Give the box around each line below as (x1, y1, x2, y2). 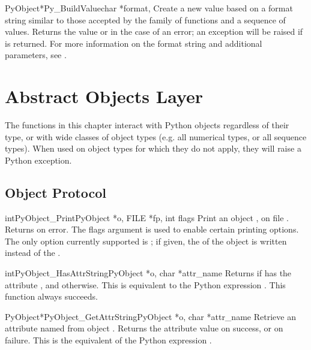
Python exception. (5, 153, 72, 166)
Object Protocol (5, 183, 107, 201)
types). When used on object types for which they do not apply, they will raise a (5, 142, 301, 155)
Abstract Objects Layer (5, 84, 204, 108)
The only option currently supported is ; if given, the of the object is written (5, 234, 287, 247)
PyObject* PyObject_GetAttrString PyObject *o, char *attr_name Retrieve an (5, 310, 296, 322)
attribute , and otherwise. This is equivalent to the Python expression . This (5, 278, 286, 291)
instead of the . (5, 246, 61, 259)
